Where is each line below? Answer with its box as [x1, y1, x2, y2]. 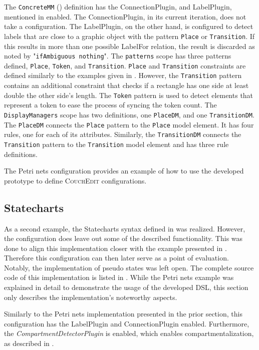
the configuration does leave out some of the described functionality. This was [4, 233, 243, 243]
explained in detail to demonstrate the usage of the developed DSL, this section [4, 282, 248, 292]
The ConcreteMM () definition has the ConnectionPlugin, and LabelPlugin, [4, 1, 232, 11]
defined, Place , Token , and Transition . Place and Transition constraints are [4, 60, 246, 70]
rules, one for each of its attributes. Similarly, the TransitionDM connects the [4, 129, 241, 139]
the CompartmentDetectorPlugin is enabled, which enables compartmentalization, [4, 328, 254, 338]
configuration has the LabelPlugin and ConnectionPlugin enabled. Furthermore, [4, 318, 249, 328]
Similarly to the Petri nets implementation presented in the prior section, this [4, 308, 242, 319]
